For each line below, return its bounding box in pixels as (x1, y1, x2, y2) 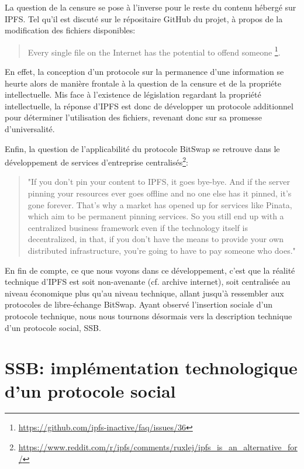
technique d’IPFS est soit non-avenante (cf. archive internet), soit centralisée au (5, 275, 291, 288)
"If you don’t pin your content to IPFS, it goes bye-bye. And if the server (27, 175, 290, 188)
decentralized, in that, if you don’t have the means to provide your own (27, 233, 284, 245)
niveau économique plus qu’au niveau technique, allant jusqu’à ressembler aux (5, 287, 284, 299)
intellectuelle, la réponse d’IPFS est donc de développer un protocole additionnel (5, 99, 293, 112)
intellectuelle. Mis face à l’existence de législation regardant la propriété (5, 88, 261, 101)
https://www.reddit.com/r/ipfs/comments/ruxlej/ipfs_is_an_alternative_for (18, 441, 298, 453)
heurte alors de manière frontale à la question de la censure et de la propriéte (5, 77, 281, 89)
